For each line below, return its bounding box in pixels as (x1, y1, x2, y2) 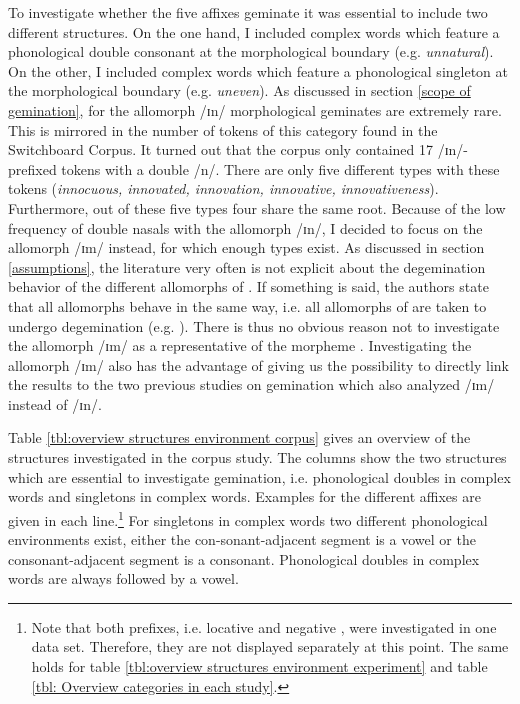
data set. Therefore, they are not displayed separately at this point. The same (31, 636, 509, 657)
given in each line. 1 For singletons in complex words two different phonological (8, 506, 488, 530)
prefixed (8, 158, 57, 179)
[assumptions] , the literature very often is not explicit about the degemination (8, 256, 486, 277)
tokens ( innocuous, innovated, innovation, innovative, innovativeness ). (8, 178, 439, 199)
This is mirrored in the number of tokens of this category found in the (8, 119, 438, 140)
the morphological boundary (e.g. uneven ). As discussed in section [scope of (8, 80, 471, 101)
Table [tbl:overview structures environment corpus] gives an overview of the (8, 427, 471, 448)
